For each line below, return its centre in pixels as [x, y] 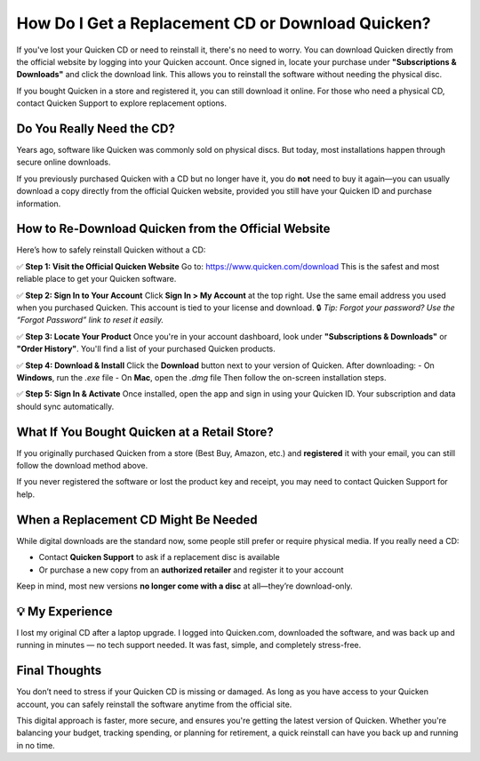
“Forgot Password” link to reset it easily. [90, 320]
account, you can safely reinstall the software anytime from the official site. [154, 704]
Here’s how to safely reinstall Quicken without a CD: [111, 250]
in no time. [36, 745]
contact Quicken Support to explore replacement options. [121, 103]
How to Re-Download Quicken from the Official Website [173, 229]
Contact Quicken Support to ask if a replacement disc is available [159, 557]
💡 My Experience [64, 611]
